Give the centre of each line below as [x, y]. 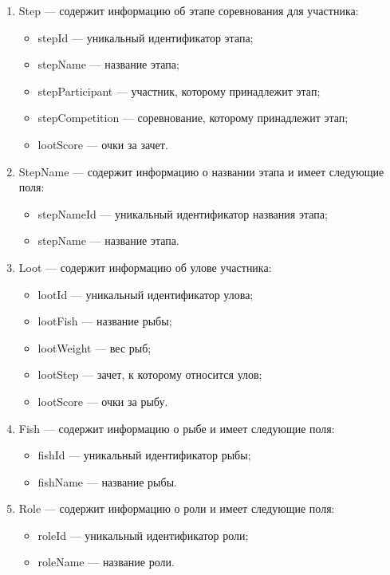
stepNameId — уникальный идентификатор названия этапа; [183, 213]
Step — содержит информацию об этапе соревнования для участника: [189, 10]
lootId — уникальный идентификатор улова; [146, 294]
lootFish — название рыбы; [105, 321]
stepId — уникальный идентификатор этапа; [146, 37]
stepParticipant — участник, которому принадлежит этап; [179, 91]
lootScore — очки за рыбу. [103, 401]
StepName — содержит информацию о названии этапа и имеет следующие [201, 171]
